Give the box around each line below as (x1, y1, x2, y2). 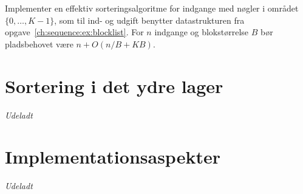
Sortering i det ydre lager (5, 73, 223, 98)
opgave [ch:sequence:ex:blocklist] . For (5, 26, 144, 38)
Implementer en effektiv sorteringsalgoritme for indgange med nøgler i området (5, 2, 299, 14)
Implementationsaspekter (5, 144, 220, 169)
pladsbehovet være (5, 37, 73, 50)
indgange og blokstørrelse (154, 26, 249, 38)
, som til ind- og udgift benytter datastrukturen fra (54, 13, 245, 26)
